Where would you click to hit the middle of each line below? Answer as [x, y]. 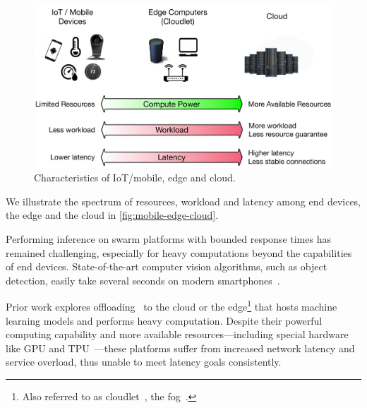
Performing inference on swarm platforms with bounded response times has [168, 238]
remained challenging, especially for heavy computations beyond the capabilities [179, 252]
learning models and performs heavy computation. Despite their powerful [164, 320]
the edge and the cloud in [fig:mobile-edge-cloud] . [112, 215]
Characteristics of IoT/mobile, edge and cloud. [135, 178]
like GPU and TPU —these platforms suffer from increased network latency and [180, 348]
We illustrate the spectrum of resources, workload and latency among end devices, [183, 201]
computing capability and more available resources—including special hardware [177, 334]
